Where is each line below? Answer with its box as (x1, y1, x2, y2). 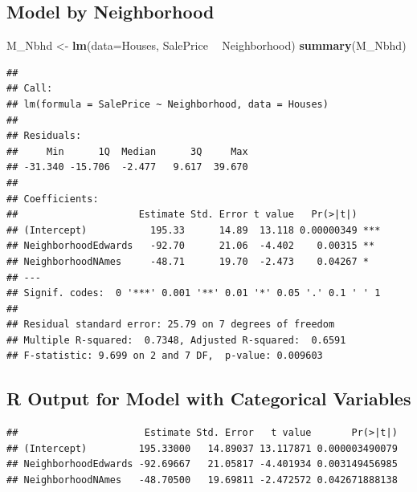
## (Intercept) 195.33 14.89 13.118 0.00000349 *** (6, 224, 381, 236)
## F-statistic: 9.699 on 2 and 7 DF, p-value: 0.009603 (6, 350, 323, 362)
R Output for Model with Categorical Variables (6, 386, 411, 411)
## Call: (6, 83, 53, 95)
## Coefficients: (6, 193, 99, 205)
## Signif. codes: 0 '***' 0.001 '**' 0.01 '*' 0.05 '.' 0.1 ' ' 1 (6, 287, 381, 299)
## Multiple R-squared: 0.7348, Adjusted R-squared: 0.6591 (6, 334, 346, 346)
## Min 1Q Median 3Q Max (6, 145, 248, 157)
